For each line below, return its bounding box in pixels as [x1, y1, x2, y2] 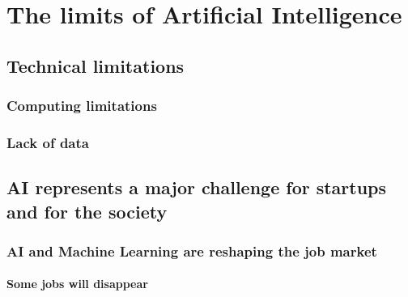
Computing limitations [6, 95, 157, 116]
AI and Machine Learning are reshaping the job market [6, 240, 377, 261]
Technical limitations [6, 53, 185, 78]
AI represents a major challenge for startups [6, 175, 387, 200]
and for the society [6, 198, 168, 223]
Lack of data [6, 132, 89, 152]
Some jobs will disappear [6, 275, 148, 292]
